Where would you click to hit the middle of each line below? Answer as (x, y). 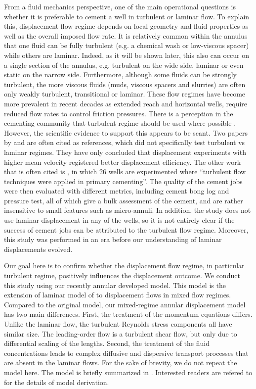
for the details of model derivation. (57, 382)
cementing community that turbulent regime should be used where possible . (120, 123)
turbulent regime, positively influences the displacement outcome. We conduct (122, 275)
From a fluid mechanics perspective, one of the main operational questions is (120, 6)
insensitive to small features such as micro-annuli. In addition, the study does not (128, 210)
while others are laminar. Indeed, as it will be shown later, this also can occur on (127, 55)
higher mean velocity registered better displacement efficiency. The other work (123, 162)
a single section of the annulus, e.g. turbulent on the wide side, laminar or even (124, 65)
